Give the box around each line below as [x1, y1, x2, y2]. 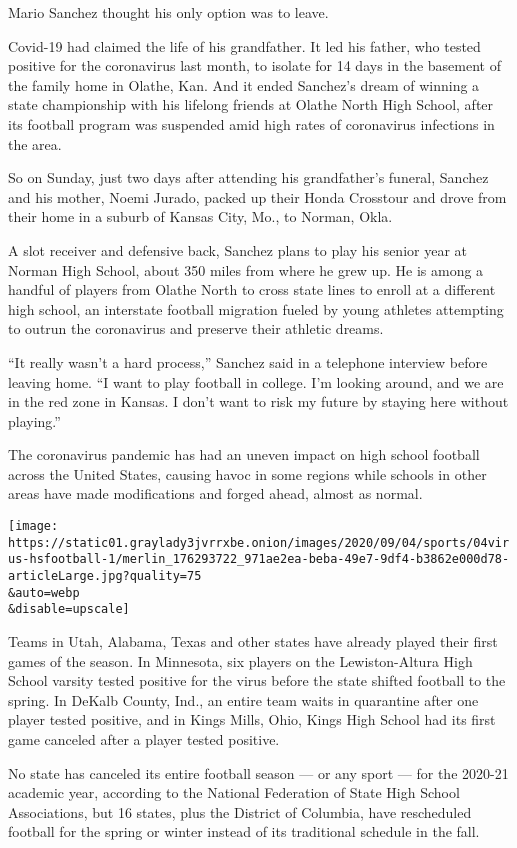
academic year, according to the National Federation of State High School [8, 782, 460, 803]
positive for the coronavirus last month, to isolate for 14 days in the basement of [8, 55, 501, 76]
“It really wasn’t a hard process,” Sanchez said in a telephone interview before [8, 351, 488, 372]
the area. [8, 133, 62, 154]
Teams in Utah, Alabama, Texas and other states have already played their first [8, 631, 498, 651]
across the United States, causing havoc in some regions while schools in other [8, 463, 487, 484]
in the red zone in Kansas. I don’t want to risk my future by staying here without [8, 391, 509, 412]
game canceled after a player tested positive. [8, 728, 280, 749]
